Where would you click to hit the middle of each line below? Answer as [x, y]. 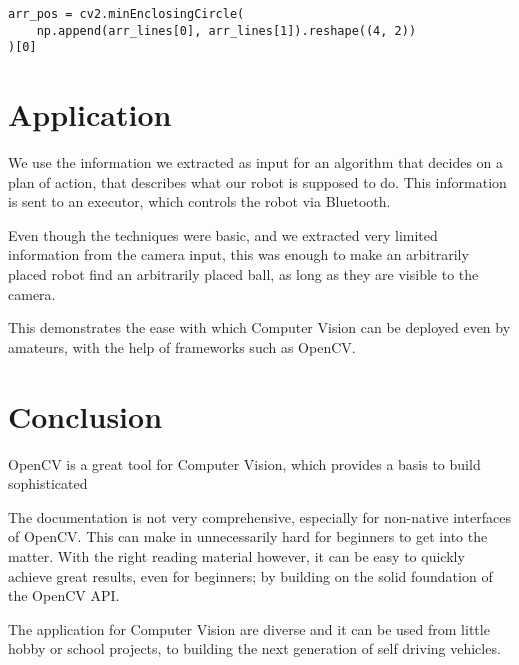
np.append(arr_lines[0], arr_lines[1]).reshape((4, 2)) [226, 30]
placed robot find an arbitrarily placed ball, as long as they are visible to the [243, 274]
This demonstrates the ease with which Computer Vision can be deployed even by [259, 327]
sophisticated [48, 483]
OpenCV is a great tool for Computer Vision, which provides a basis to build [244, 463]
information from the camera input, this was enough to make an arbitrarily [238, 254]
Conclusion [85, 415]
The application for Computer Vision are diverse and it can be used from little [249, 628]
